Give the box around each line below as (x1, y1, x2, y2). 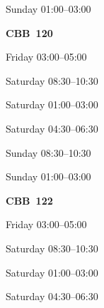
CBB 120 (6, 25, 53, 40)
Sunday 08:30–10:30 (6, 145, 91, 160)
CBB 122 (6, 192, 53, 207)
